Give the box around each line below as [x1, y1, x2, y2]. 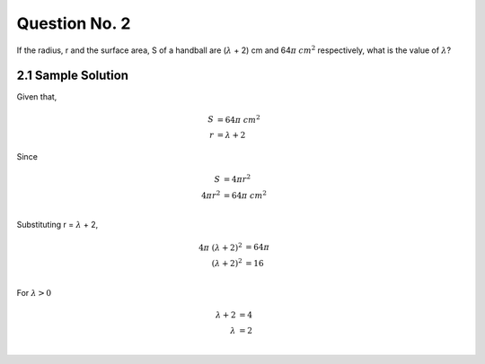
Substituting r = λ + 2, [16, 220, 99, 230]
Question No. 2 [16, 13, 131, 33]
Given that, [16, 91, 57, 102]
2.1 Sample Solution [16, 68, 129, 83]
